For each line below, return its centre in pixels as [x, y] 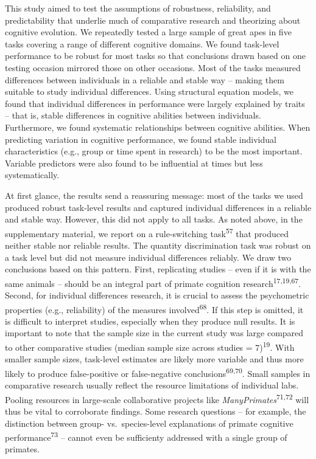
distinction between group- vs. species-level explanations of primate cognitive [149, 423]
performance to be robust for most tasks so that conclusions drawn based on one [155, 56]
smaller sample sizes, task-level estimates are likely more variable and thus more [154, 359]
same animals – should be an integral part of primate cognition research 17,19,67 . [153, 282]
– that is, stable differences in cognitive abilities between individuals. [133, 115]
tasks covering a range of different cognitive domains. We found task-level [142, 43]
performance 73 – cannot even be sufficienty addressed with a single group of [146, 436]
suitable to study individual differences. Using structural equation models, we [149, 91]
